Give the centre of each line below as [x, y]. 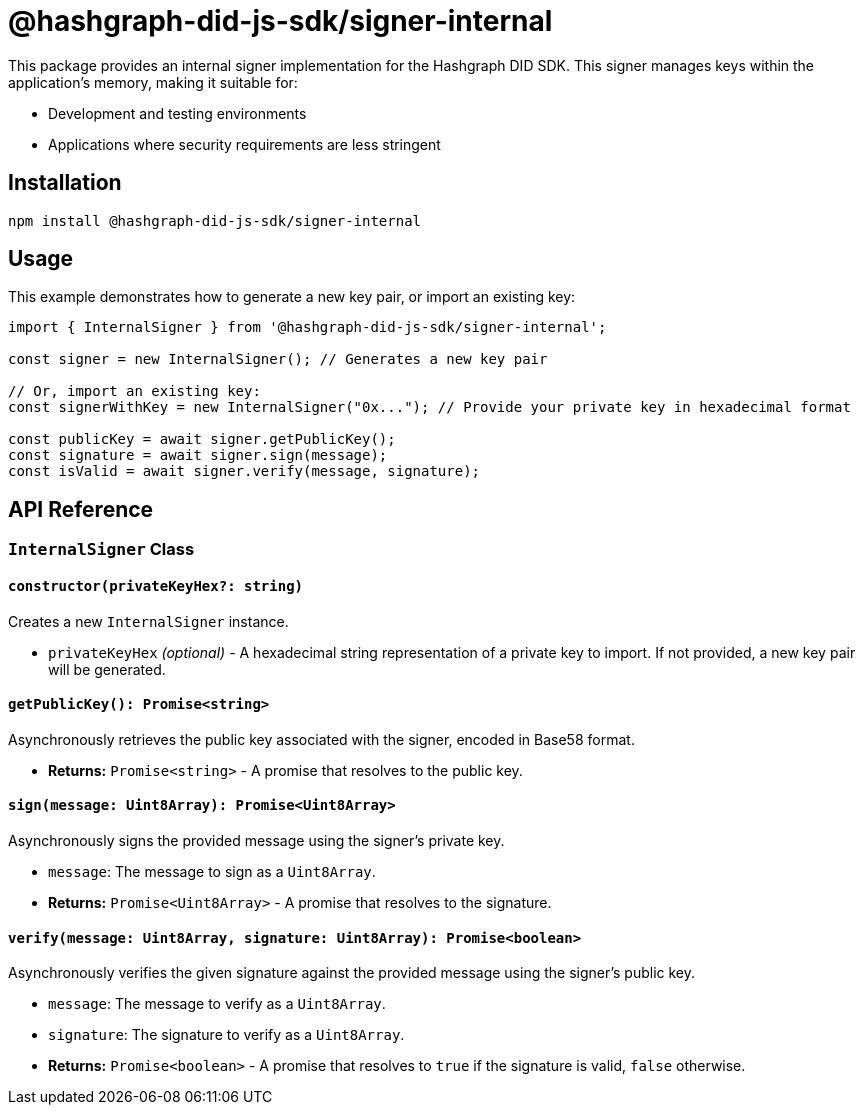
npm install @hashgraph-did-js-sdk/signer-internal [215, 220]
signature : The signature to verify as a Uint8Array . [226, 1035]
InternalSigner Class [101, 549]
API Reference [81, 509]
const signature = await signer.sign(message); [198, 455]
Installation [65, 183]
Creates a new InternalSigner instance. [148, 621]
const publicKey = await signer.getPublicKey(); [202, 439]
